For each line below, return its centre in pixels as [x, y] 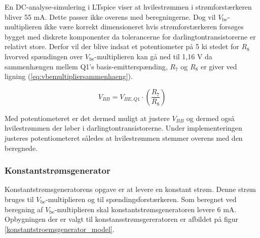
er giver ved [219, 66]
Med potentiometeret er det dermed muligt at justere [87, 118]
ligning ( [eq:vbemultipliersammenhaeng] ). [69, 76]
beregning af [24, 209]
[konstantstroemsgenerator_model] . [60, 229]
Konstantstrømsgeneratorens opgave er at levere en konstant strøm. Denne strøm [131, 189]
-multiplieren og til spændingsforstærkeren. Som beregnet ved [141, 199]
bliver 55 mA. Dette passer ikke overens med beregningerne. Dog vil [110, 16]
